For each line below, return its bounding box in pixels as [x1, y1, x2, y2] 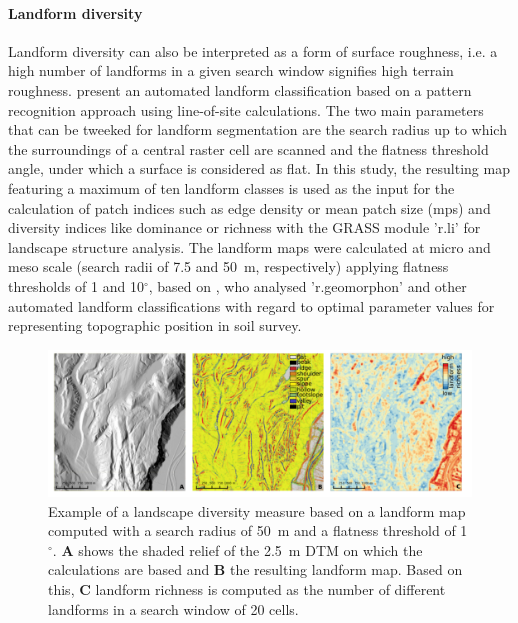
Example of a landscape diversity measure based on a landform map [48, 500, 466, 521]
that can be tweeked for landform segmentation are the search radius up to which [8, 119, 507, 140]
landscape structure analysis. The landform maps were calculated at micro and [8, 236, 491, 257]
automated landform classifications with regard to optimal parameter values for [8, 295, 495, 316]
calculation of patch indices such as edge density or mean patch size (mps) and [8, 197, 491, 218]
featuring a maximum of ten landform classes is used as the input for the [8, 177, 455, 198]
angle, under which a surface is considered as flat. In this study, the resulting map [8, 158, 510, 179]
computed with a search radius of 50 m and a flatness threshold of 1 [48, 520, 468, 541]
